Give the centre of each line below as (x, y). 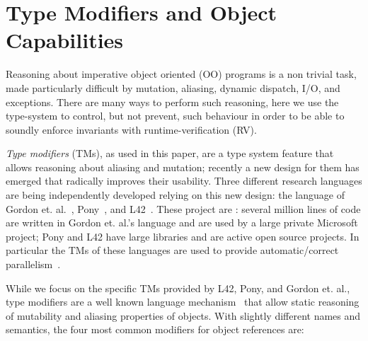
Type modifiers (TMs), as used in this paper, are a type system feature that (170, 153)
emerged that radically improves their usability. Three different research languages (184, 181)
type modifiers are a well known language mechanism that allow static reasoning (183, 302)
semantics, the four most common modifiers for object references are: (155, 329)
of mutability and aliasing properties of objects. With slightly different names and (183, 315)
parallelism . (33, 264)
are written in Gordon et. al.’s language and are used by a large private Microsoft (182, 222)
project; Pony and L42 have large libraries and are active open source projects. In (183, 236)
